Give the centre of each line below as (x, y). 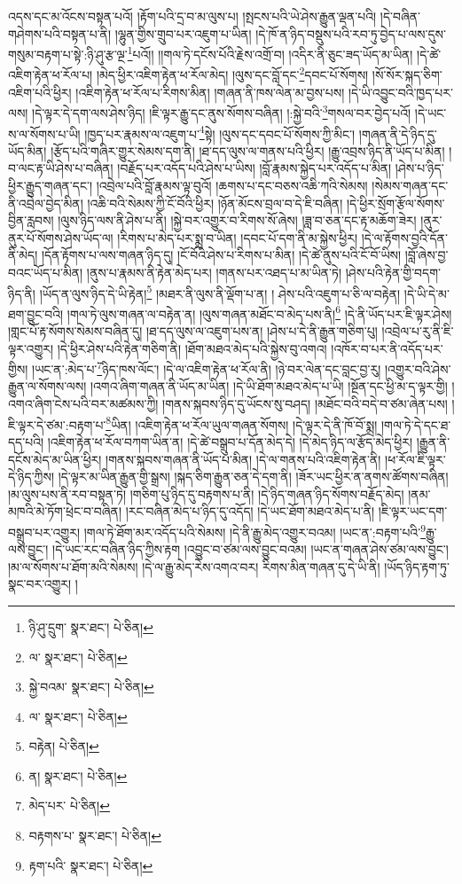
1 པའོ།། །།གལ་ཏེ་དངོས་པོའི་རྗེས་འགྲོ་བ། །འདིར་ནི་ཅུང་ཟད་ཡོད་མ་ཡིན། (270, 53)
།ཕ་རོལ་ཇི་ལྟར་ (415, 459)
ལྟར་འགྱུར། (31, 348)
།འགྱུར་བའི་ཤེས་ (418, 368)
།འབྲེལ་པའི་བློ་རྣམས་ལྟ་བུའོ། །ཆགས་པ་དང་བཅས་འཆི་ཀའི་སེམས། (232, 185)
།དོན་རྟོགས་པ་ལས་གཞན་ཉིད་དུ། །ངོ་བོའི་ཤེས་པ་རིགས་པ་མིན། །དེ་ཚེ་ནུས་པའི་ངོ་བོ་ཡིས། (221, 255)
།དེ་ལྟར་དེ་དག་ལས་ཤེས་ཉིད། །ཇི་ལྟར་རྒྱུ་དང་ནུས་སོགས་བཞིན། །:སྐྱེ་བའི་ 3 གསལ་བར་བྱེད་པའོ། (222, 111)
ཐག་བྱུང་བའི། (36, 313)
